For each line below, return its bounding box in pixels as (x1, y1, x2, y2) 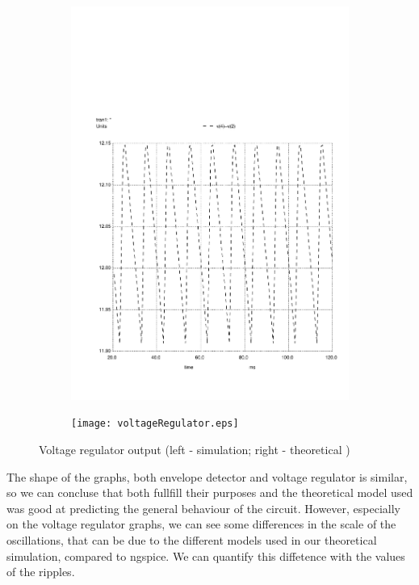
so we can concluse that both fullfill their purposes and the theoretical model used (6, 484, 413, 501)
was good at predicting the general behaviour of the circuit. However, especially (6, 499, 401, 516)
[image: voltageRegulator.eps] (71, 418, 239, 430)
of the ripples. (6, 563, 75, 580)
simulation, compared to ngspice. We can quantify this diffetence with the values (6, 547, 405, 564)
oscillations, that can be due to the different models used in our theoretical (6, 531, 377, 548)
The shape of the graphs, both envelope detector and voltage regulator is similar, (6, 468, 408, 485)
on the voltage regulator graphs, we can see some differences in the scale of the (6, 516, 396, 532)
